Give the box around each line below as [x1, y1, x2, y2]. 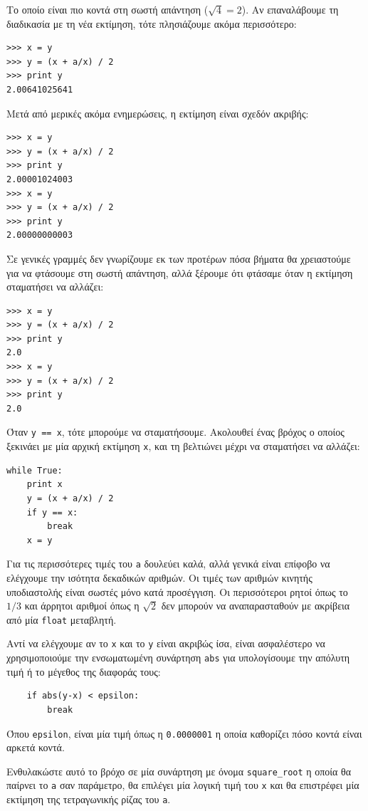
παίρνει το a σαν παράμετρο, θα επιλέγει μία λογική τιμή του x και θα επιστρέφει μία [6, 778, 359, 792]
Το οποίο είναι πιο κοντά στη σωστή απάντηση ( [6, 2, 209, 16]
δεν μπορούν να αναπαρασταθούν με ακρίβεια [161, 598, 350, 613]
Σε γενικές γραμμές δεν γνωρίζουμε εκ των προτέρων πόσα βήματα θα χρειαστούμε [6, 251, 351, 266]
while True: [6, 465, 63, 476]
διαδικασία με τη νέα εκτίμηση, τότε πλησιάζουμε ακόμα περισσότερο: [6, 16, 297, 31]
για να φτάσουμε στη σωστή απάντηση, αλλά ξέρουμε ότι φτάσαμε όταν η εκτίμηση [6, 265, 353, 280]
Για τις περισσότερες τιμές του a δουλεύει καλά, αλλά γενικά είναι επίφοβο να [6, 556, 330, 571]
